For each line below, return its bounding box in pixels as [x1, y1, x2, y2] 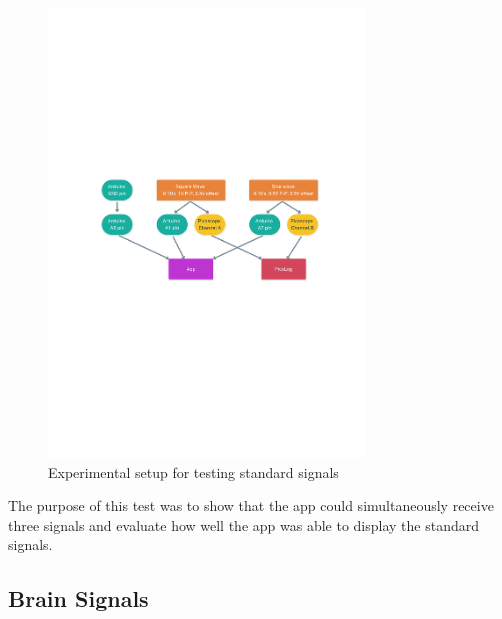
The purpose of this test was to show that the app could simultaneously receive [8, 495, 494, 516]
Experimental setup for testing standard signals [48, 461, 339, 482]
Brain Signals [8, 583, 149, 614]
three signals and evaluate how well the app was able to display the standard [8, 514, 480, 535]
